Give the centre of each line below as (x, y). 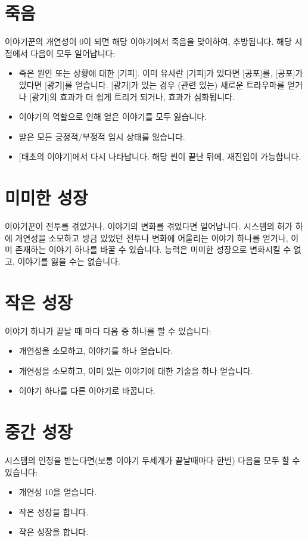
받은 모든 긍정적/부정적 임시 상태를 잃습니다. (102, 136)
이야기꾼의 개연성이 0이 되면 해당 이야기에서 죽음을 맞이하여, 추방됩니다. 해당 (148, 41)
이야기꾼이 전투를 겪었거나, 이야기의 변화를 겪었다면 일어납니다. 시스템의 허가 (149, 226)
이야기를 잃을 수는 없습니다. (69, 261)
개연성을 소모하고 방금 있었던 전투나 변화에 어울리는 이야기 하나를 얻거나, (152, 237)
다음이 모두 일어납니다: (73, 53)
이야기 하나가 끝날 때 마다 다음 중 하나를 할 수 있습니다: (108, 330)
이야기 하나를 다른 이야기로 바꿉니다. (87, 391)
